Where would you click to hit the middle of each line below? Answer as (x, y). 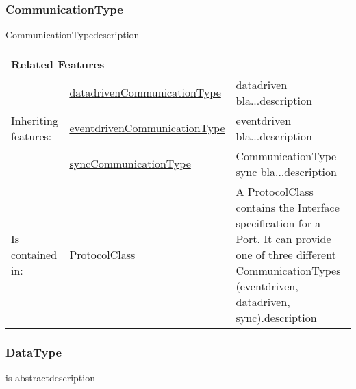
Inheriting (35, 120)
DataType (34, 352)
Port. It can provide (283, 238)
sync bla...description (286, 171)
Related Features (58, 64)
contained (34, 254)
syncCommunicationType (130, 164)
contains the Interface (288, 207)
